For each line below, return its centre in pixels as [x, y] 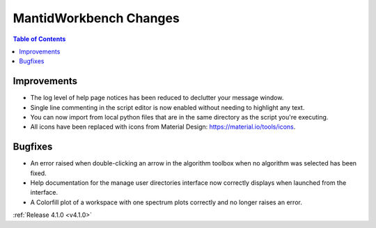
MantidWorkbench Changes [96, 18]
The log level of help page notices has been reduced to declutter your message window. [157, 98]
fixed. [38, 173]
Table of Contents [39, 39]
